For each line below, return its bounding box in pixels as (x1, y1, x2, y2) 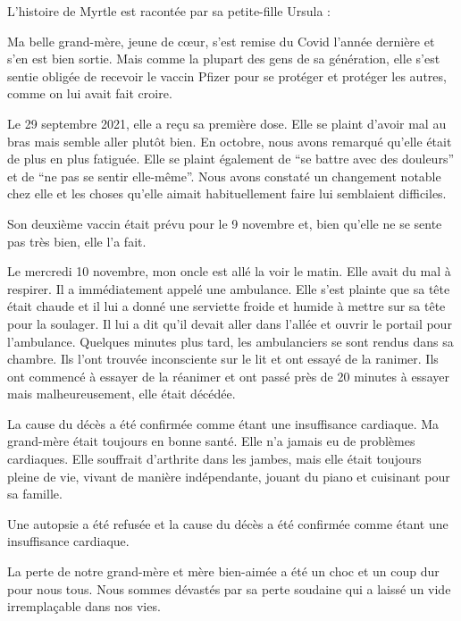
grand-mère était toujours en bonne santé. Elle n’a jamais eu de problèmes (7, 432, 415, 450)
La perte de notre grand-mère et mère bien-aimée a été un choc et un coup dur (7, 562, 440, 581)
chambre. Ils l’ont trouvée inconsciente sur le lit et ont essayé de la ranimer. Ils (7, 349, 439, 368)
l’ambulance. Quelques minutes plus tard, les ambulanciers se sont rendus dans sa (7, 331, 454, 350)
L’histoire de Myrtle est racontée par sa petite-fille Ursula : (7, 2, 331, 20)
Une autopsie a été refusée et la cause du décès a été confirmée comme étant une (7, 514, 448, 533)
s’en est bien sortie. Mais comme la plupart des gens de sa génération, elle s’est (7, 49, 440, 68)
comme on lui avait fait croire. (7, 84, 172, 103)
